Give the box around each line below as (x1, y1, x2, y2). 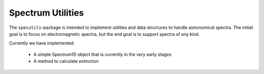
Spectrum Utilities (9, 7, 84, 18)
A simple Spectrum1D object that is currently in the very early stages (33, 51, 172, 57)
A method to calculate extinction (33, 58, 99, 64)
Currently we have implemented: (9, 40, 75, 46)
